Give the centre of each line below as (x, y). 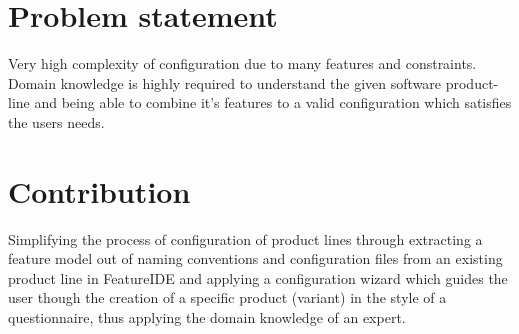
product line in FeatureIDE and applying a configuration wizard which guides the (258, 277)
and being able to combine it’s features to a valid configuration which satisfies (273, 102)
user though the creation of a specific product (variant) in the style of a (227, 297)
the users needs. (56, 121)
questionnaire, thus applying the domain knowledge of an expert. (207, 317)
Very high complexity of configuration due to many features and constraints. (242, 63)
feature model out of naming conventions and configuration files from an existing (255, 258)
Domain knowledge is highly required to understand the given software (225, 82)
